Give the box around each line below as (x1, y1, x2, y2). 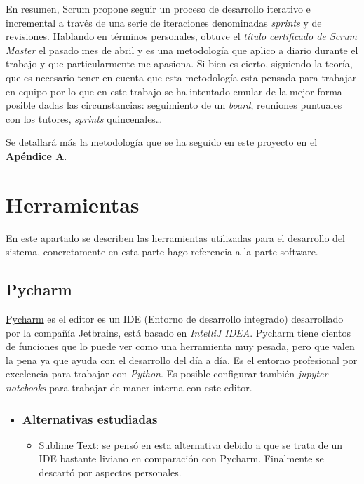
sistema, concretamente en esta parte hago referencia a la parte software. (6, 244, 318, 259)
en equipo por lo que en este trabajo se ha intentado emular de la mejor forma (6, 83, 342, 98)
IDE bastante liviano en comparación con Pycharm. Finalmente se (39, 451, 324, 466)
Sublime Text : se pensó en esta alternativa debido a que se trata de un (39, 437, 343, 452)
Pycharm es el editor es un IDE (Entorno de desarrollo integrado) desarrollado (6, 311, 344, 326)
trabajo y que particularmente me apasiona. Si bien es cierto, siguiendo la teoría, (6, 56, 353, 71)
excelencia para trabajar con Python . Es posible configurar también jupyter (6, 366, 328, 381)
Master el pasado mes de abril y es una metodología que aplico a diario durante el (6, 42, 358, 57)
